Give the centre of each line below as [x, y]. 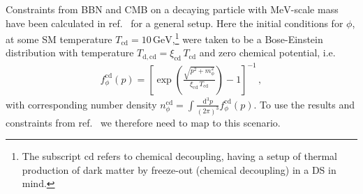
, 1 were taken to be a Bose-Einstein [247, 38]
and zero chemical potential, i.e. [267, 52]
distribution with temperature [70, 52]
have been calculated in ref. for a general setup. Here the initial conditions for [175, 23]
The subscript [51, 156]
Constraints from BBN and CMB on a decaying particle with [136, 9]
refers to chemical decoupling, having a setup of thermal [217, 156]
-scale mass [314, 9]
